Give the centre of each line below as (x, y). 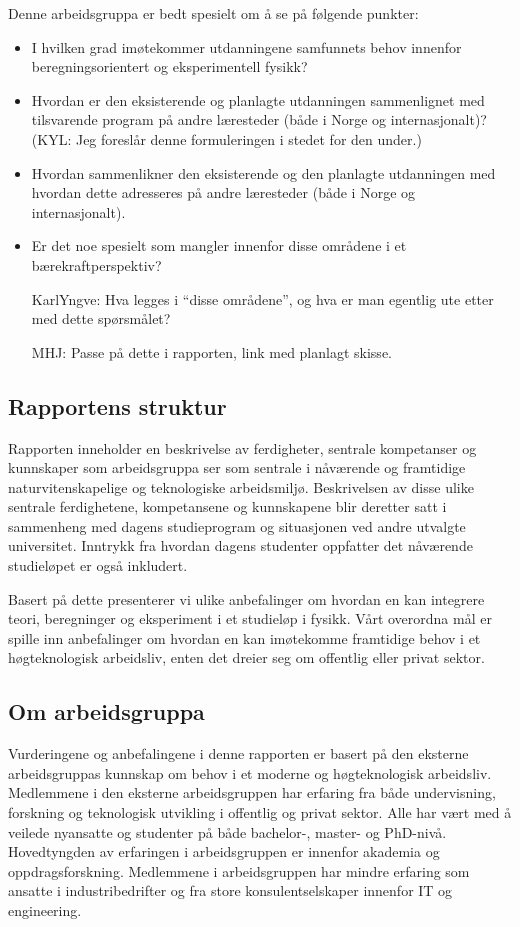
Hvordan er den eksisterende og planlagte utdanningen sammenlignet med (258, 99)
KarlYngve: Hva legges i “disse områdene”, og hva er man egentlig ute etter (262, 298)
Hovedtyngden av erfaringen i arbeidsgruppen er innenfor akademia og (224, 851)
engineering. (45, 910)
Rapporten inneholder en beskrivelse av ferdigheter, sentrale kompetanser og (242, 447)
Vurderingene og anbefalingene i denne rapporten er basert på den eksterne (238, 753)
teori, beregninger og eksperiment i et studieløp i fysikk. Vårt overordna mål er (250, 618)
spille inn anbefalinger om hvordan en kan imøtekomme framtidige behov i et (244, 637)
